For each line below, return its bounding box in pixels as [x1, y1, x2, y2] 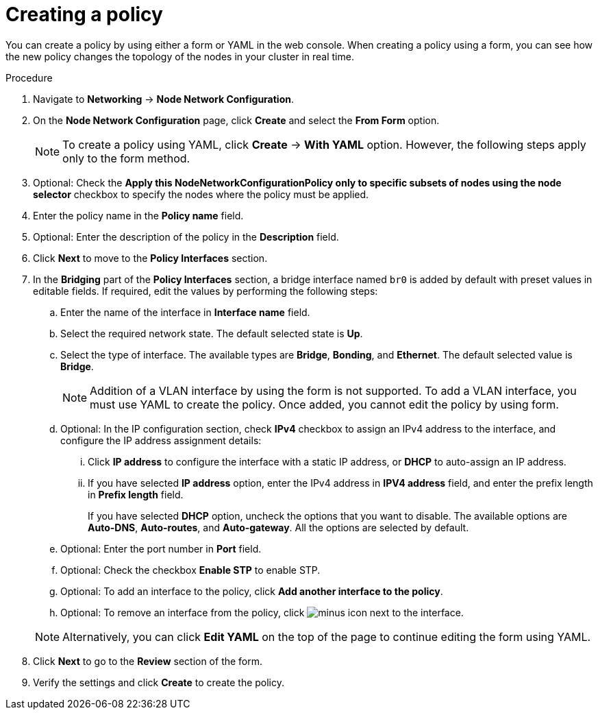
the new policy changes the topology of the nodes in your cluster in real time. [5, 50, 354, 62]
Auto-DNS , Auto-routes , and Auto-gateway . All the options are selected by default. [88, 521, 469, 533]
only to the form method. [62, 151, 190, 165]
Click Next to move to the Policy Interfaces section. [33, 252, 268, 264]
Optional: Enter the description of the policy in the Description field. [33, 230, 339, 243]
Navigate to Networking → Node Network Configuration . [33, 93, 295, 105]
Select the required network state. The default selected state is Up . [60, 327, 363, 339]
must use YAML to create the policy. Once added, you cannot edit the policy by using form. [90, 397, 559, 411]
